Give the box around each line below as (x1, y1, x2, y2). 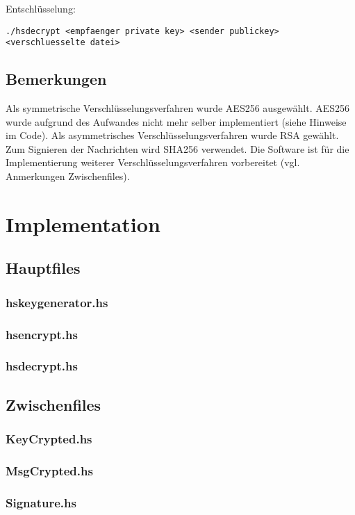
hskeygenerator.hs (6, 293, 108, 311)
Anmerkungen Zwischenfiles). (6, 169, 130, 183)
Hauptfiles (6, 257, 81, 279)
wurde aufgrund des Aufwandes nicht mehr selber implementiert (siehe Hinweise (6, 114, 347, 129)
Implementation (6, 209, 160, 238)
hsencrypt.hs (6, 325, 78, 343)
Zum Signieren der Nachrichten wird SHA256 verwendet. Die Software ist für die (6, 141, 349, 156)
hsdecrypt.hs (6, 357, 78, 375)
